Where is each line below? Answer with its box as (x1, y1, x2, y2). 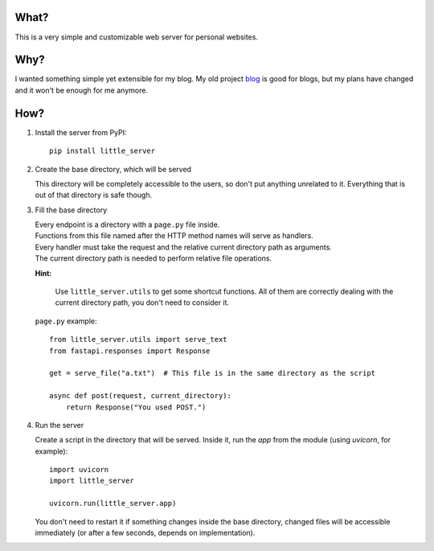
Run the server (35, 420, 84, 430)
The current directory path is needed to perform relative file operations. (35, 253, 272, 263)
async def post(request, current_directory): (49, 391, 232, 401)
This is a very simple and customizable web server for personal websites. (14, 32, 259, 42)
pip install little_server (49, 146, 156, 156)
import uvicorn (49, 465, 109, 475)
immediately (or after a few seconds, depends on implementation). (35, 528, 256, 538)
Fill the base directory (35, 205, 108, 215)
